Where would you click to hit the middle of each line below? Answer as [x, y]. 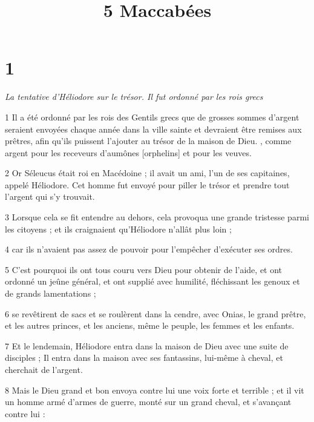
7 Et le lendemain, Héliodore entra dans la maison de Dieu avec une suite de [147, 345]
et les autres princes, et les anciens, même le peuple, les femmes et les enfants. [150, 325]
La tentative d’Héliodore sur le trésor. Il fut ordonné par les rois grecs [134, 97]
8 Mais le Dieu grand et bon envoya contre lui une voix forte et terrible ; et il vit [155, 390]
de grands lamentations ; [51, 293]
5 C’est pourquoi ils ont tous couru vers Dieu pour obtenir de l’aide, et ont [144, 269]
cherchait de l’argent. [44, 369]
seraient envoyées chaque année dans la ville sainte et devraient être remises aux [153, 129]
